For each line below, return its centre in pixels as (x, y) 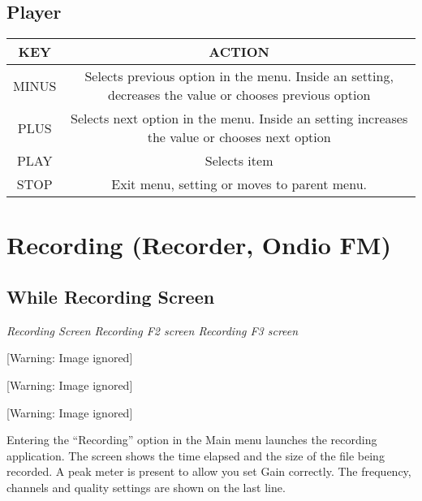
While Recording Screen (111, 296)
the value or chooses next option (239, 137)
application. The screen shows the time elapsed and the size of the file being (196, 455)
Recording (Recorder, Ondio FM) (199, 245)
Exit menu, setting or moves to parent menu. (239, 184)
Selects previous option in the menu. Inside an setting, (239, 76)
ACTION (239, 52)
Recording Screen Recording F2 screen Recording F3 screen (153, 330)
